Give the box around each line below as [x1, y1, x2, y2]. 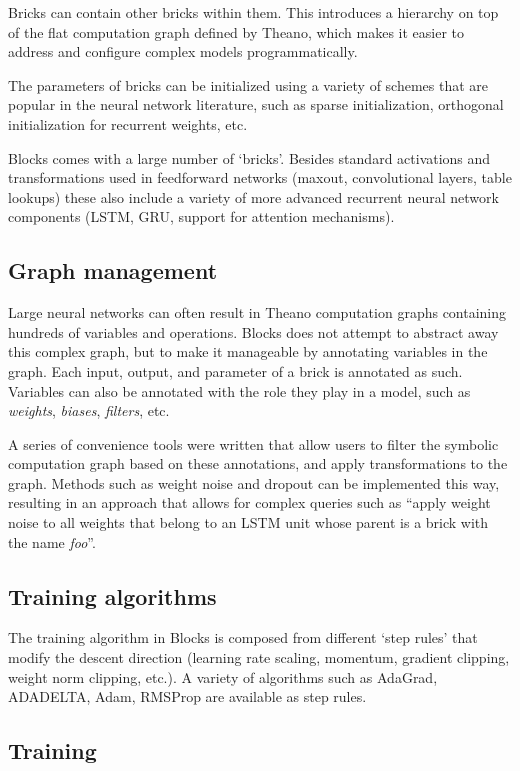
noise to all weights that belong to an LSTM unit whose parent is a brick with [8, 512, 489, 533]
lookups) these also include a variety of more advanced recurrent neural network [8, 186, 499, 207]
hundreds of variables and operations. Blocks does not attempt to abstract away [8, 321, 499, 342]
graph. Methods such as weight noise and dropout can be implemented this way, [8, 472, 500, 493]
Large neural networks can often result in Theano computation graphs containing [8, 302, 507, 323]
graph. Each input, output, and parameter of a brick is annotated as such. [8, 360, 463, 381]
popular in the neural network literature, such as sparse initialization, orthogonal [8, 94, 504, 115]
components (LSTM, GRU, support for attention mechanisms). [8, 206, 395, 227]
